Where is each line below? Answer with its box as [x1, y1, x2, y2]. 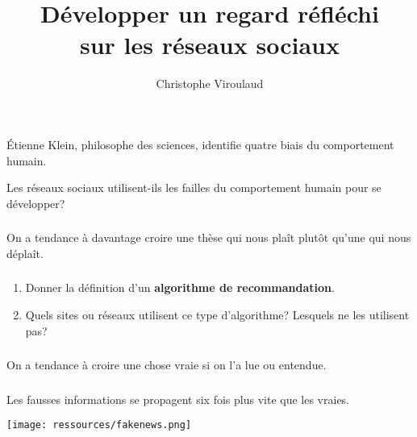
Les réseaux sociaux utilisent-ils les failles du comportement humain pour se [6, 179, 382, 196]
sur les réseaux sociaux [80, 28, 340, 61]
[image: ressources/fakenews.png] [6, 419, 192, 431]
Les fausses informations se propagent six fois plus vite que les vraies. [6, 390, 350, 407]
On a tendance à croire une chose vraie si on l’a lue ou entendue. [6, 356, 327, 373]
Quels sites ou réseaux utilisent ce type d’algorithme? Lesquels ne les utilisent [25, 306, 410, 323]
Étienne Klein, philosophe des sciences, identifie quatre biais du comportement [6, 135, 394, 152]
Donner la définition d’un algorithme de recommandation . [25, 279, 335, 296]
